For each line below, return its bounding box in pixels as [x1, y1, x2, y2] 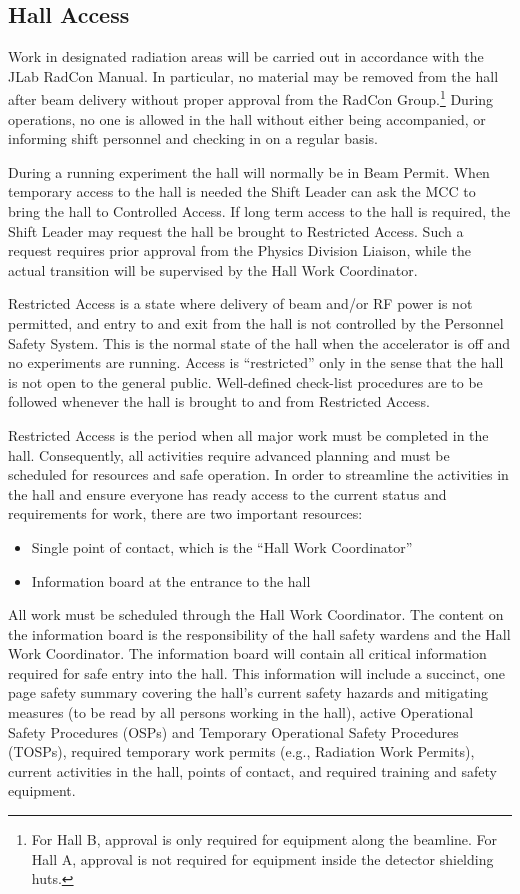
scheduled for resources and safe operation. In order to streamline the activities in [8, 464, 509, 485]
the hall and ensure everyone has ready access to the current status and [8, 483, 447, 504]
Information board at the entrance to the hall [31, 570, 311, 591]
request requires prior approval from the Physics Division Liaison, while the [8, 240, 471, 261]
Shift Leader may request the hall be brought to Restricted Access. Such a [8, 220, 464, 241]
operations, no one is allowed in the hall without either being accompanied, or [8, 108, 486, 129]
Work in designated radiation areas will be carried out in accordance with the [8, 46, 484, 67]
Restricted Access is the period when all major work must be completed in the [8, 424, 489, 445]
